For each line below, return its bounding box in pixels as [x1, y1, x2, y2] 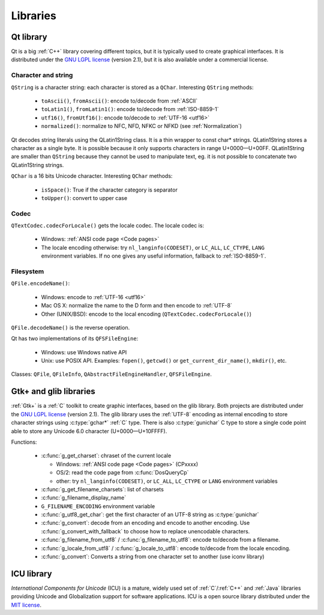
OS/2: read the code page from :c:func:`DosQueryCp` [56, 469, 189, 476]
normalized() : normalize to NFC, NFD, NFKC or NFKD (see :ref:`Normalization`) [41, 123, 242, 130]
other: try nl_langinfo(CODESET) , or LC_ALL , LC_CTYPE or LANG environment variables [56, 477, 278, 485]
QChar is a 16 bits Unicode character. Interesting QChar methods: [11, 172, 173, 180]
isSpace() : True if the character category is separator [41, 186, 178, 193]
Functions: [11, 438, 37, 446]
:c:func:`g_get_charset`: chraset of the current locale [41, 452, 172, 459]
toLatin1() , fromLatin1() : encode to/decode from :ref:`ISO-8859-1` [41, 106, 219, 113]
